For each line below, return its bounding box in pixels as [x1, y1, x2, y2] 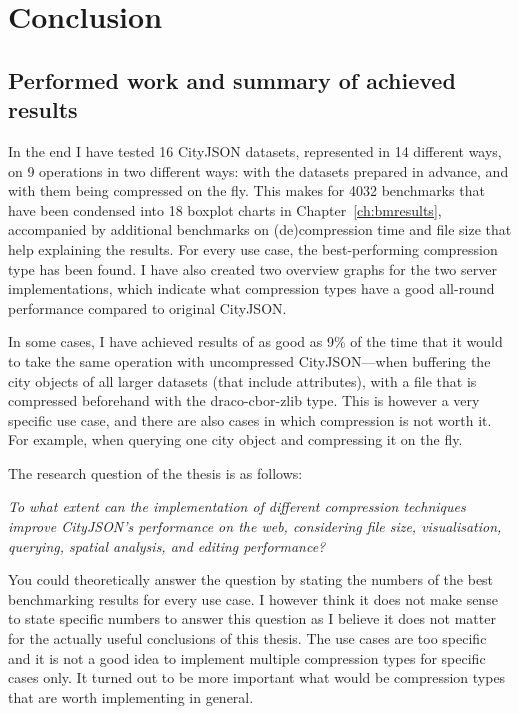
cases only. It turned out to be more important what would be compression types [8, 667, 506, 688]
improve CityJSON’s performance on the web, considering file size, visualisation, [8, 516, 502, 537]
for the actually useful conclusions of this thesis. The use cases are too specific [8, 628, 487, 649]
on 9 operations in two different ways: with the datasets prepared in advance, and [8, 160, 509, 181]
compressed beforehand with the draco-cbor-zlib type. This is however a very [8, 390, 480, 411]
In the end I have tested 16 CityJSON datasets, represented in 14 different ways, [8, 140, 502, 161]
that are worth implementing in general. [8, 686, 254, 707]
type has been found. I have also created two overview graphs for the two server [8, 258, 497, 279]
